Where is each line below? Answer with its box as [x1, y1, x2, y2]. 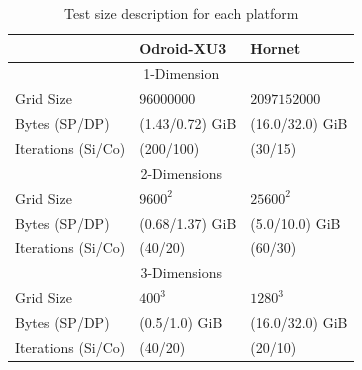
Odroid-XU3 [139, 37, 227, 58]
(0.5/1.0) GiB [139, 311, 223, 332]
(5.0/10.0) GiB [250, 212, 341, 233]
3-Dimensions [140, 262, 223, 283]
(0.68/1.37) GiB [139, 212, 237, 233]
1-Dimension [143, 63, 220, 84]
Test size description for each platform [64, 3, 299, 23]
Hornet [250, 37, 301, 58]
